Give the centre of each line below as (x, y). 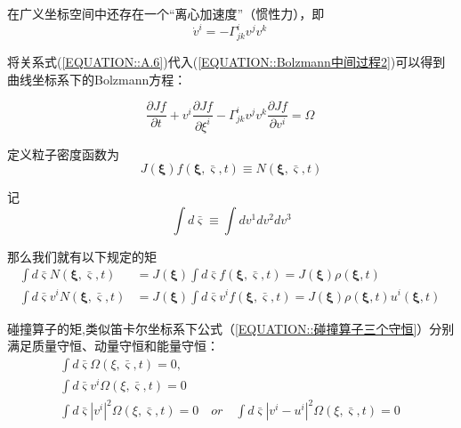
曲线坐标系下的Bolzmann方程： (97, 79)
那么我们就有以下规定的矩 (82, 256)
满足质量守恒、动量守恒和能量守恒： (113, 346)
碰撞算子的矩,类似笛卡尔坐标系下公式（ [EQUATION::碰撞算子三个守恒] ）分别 (231, 328)
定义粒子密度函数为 (63, 153)
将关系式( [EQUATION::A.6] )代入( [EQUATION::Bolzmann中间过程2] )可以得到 (226, 62)
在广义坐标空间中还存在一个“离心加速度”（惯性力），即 (166, 13)
